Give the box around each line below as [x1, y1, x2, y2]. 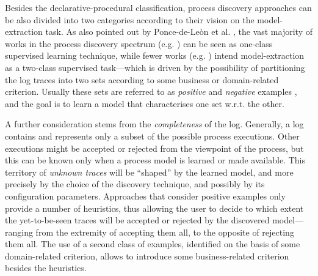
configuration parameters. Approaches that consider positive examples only [5, 189, 286, 202]
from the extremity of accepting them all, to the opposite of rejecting [35, 225, 294, 238]
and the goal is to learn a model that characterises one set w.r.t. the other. [5, 97, 284, 110]
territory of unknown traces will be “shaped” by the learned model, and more [5, 165, 294, 178]
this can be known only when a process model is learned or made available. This [5, 154, 306, 166]
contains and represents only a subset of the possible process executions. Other [5, 129, 300, 142]
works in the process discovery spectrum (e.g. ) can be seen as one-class [5, 37, 273, 50]
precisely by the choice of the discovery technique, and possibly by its [5, 177, 265, 190]
